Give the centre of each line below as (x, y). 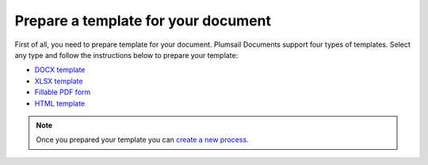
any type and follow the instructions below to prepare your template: (126, 55)
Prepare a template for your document (143, 21)
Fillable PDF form (63, 92)
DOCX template (60, 70)
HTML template (60, 103)
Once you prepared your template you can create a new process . (142, 140)
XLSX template (59, 81)
